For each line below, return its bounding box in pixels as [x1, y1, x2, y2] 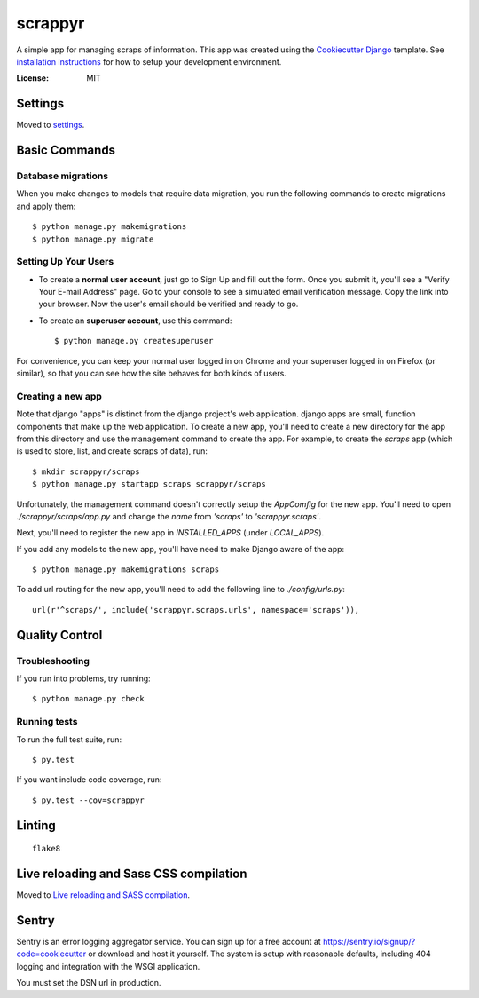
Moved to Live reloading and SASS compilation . [16, 890, 191, 900]
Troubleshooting [16, 654, 90, 667]
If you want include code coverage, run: [16, 774, 162, 785]
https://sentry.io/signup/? [322, 936, 416, 947]
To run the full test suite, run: [16, 733, 122, 745]
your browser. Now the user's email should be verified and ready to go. [38, 298, 299, 310]
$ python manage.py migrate [32, 234, 154, 244]
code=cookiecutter [16, 948, 87, 959]
